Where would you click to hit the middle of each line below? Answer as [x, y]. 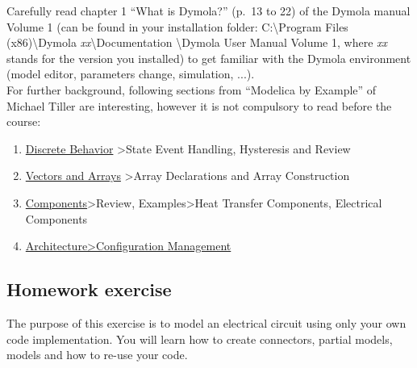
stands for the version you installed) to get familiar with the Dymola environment [209, 58]
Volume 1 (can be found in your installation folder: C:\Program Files [177, 26]
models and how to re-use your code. [97, 355]
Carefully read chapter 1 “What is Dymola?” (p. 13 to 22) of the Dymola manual [208, 10]
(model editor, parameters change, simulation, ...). [131, 74]
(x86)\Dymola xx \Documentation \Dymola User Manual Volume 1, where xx [197, 42]
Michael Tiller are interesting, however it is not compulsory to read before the [199, 105]
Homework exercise [89, 289]
